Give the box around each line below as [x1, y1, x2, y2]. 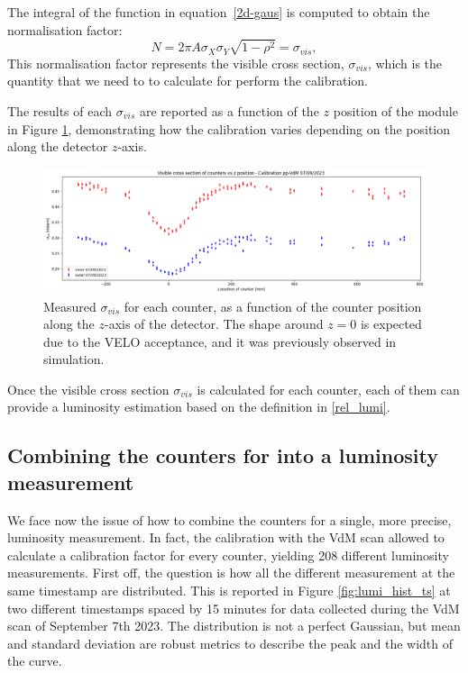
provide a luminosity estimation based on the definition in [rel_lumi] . [7, 397, 390, 416]
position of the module [333, 102, 458, 121]
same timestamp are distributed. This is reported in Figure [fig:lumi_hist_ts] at [7, 581, 451, 600]
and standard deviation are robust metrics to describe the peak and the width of [7, 633, 454, 652]
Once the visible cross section [7, 379, 170, 398]
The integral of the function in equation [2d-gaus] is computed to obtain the [7, 3, 430, 21]
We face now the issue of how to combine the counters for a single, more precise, [7, 510, 452, 529]
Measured [43, 296, 96, 315]
